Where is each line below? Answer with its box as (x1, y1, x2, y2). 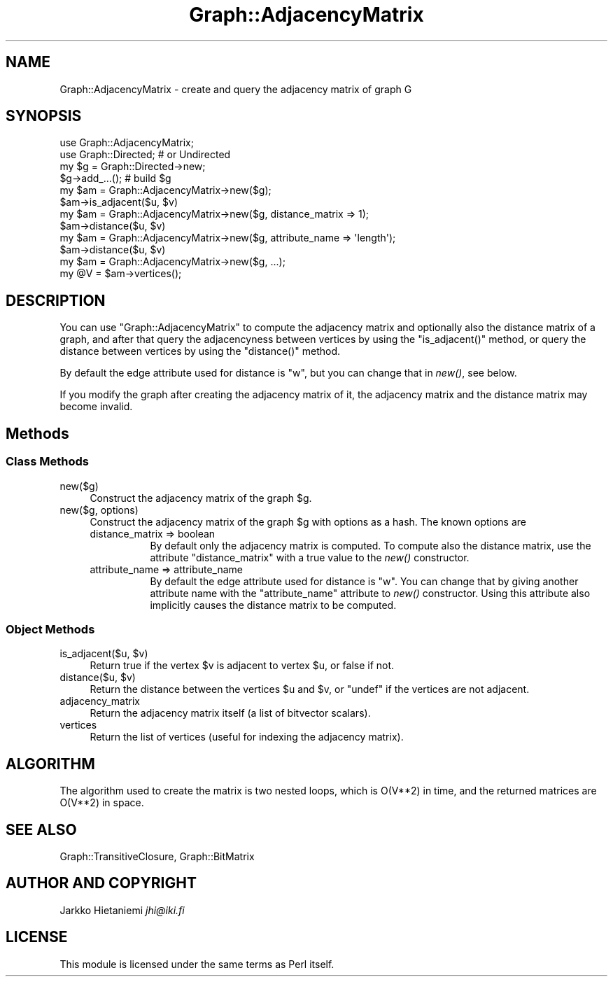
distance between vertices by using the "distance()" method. (59, 345, 341, 358)
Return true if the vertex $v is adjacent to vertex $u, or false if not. (90, 659, 395, 672)
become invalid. (59, 400, 133, 413)
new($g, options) (59, 503, 139, 516)
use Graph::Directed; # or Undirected (59, 148, 231, 161)
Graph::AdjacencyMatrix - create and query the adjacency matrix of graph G (59, 83, 412, 95)
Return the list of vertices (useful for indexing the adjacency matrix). (90, 731, 404, 743)
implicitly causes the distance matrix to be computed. (150, 598, 397, 611)
